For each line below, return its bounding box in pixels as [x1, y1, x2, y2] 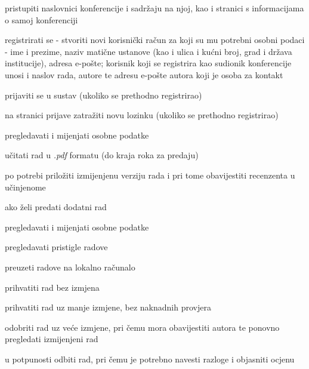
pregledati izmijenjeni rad [5, 333, 98, 345]
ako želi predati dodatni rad [5, 201, 107, 213]
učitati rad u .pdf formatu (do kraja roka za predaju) [5, 149, 199, 161]
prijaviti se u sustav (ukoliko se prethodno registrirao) [5, 88, 202, 101]
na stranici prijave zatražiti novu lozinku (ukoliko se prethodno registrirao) [5, 109, 279, 121]
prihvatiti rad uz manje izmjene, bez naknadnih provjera [5, 301, 211, 313]
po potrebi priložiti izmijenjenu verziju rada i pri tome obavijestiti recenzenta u [5, 168, 295, 181]
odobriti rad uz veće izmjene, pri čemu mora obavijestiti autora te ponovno [5, 321, 280, 333]
